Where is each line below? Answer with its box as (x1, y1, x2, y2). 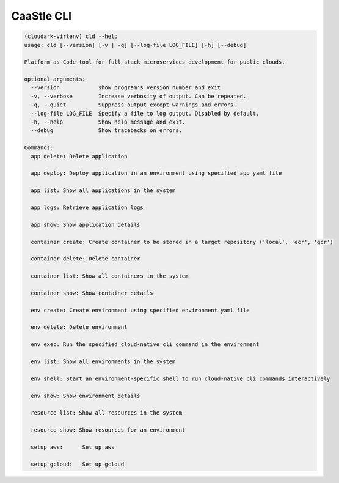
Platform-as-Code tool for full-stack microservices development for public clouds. (24, 59, 285, 65)
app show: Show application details (31, 221, 140, 228)
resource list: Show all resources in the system (31, 410, 183, 416)
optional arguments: (24, 76, 86, 83)
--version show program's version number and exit (31, 84, 221, 91)
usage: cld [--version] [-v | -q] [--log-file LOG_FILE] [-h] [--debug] (24, 42, 247, 48)
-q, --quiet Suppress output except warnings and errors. (31, 101, 237, 108)
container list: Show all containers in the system (31, 273, 189, 279)
